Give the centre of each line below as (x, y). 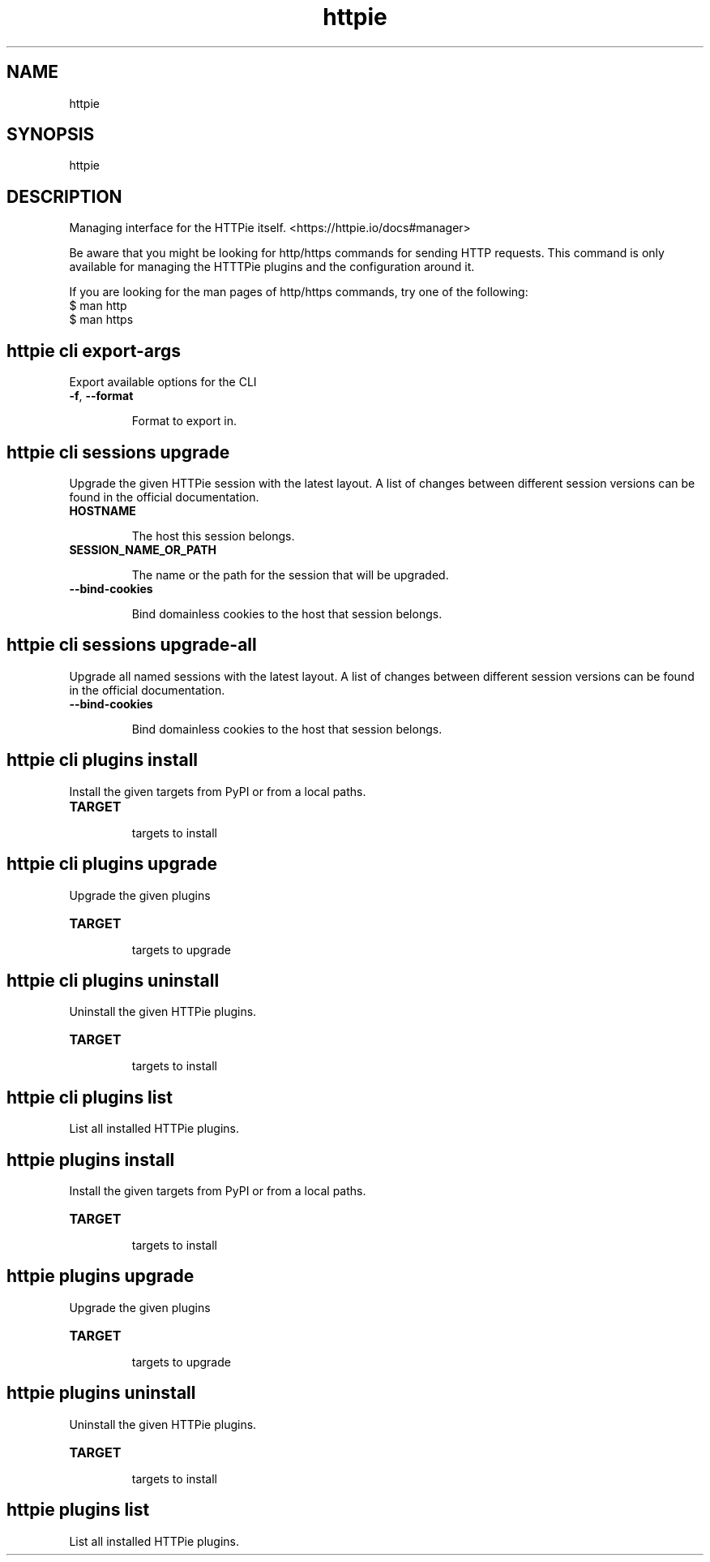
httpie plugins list (78, 1510)
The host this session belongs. (213, 536)
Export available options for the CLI (163, 382)
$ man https (101, 320)
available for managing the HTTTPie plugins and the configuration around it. (272, 267)
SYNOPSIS (51, 135)
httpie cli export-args (94, 351)
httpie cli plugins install (103, 760)
